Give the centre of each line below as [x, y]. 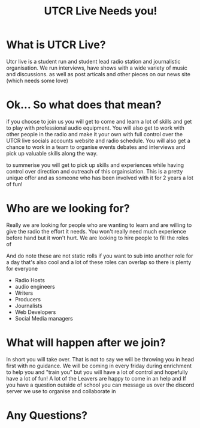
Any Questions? [47, 415]
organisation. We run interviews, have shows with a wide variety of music [97, 68]
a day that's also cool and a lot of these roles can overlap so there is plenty [99, 262]
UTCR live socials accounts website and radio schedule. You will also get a [98, 140]
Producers [28, 299]
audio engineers [35, 286]
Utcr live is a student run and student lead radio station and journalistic [93, 61]
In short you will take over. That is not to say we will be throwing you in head [100, 359]
